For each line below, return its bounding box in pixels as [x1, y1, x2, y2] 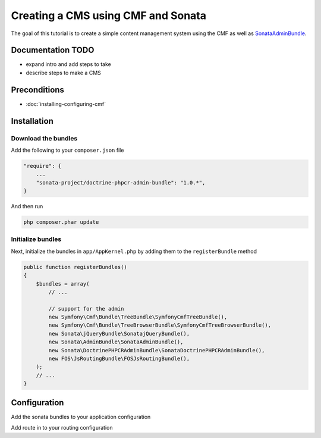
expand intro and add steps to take [26, 61, 111, 68]
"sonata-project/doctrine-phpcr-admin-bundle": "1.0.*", [36, 179, 206, 186]
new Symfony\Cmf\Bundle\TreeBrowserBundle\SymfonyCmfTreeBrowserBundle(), [48, 322, 272, 328]
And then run [11, 203, 43, 210]
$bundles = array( [36, 280, 90, 287]
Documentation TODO [11, 45, 95, 55]
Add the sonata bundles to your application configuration [11, 413, 151, 420]
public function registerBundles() [23, 264, 127, 270]
